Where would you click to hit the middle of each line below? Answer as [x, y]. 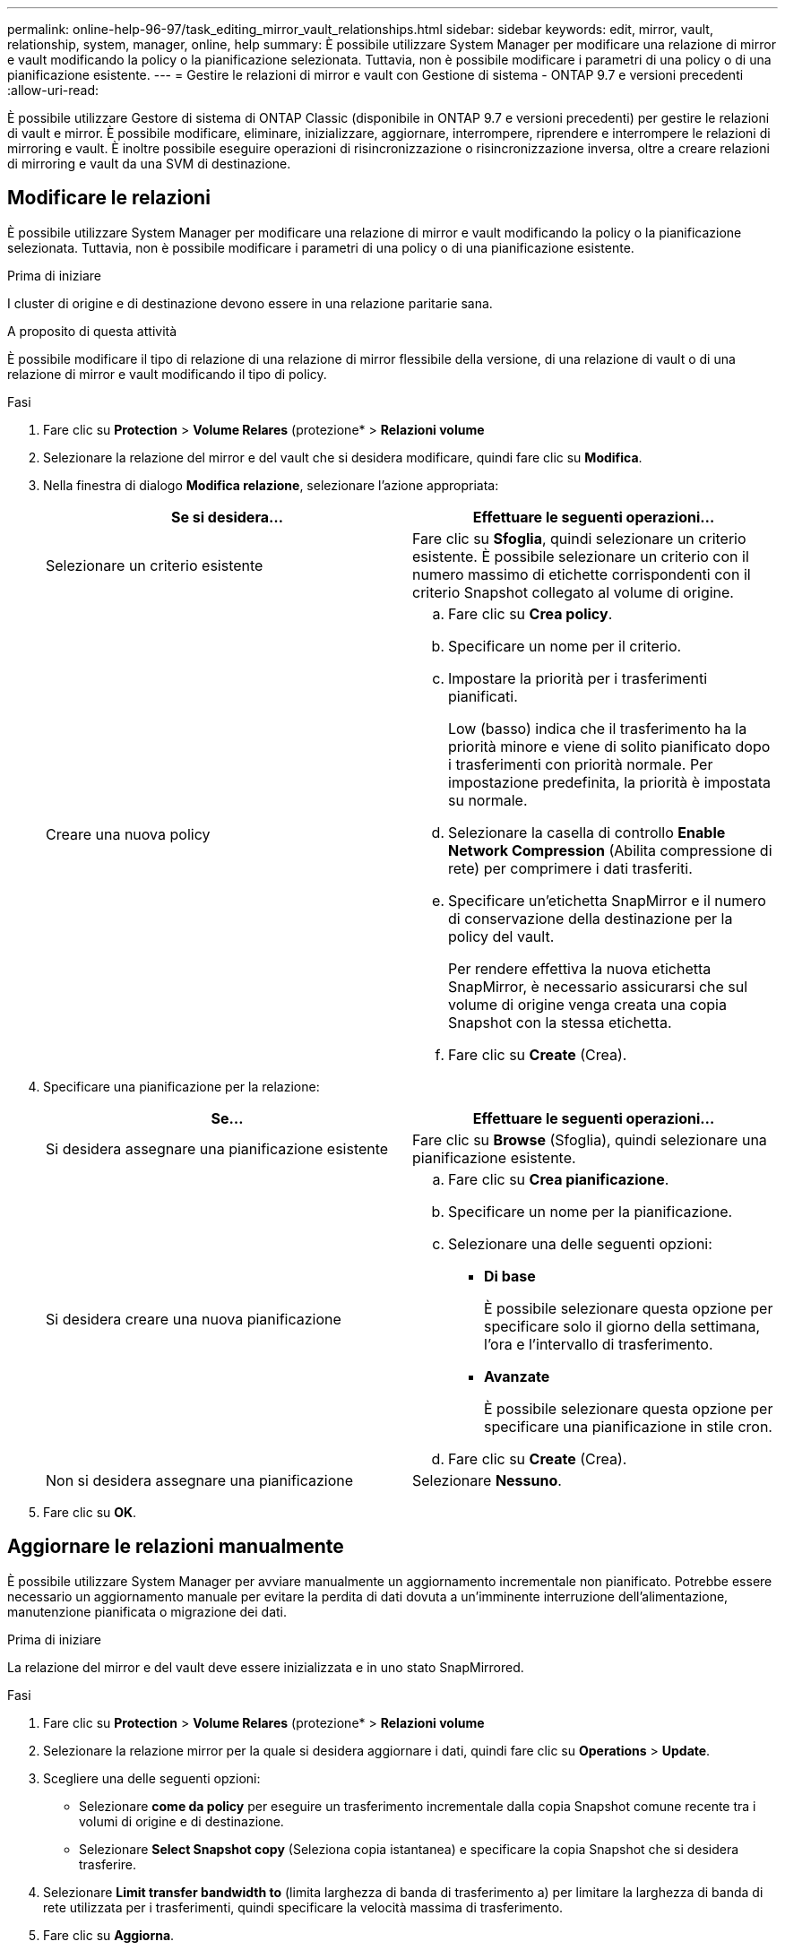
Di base [510, 1276]
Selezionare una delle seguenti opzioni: [580, 1243]
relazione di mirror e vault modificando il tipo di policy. [167, 374]
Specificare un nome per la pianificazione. [591, 1211]
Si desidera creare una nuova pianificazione [194, 1319]
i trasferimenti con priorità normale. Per [581, 764]
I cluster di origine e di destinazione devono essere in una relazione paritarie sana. [250, 303]
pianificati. [483, 696]
